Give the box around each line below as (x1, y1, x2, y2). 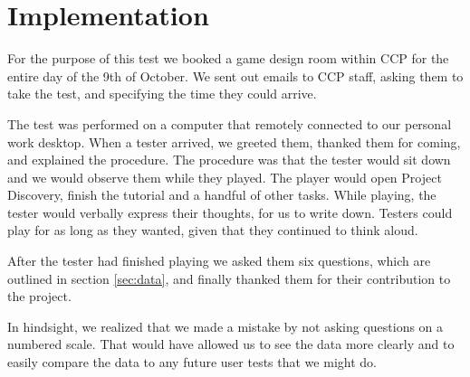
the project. (7, 287, 72, 306)
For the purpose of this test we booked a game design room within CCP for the (7, 49, 449, 68)
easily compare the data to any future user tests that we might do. (7, 353, 377, 372)
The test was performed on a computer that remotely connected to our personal (7, 114, 452, 133)
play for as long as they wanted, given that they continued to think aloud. (7, 221, 418, 240)
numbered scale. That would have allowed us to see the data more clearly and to (7, 335, 455, 353)
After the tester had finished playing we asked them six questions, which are (7, 251, 431, 270)
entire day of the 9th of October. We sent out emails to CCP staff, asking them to (7, 66, 464, 85)
